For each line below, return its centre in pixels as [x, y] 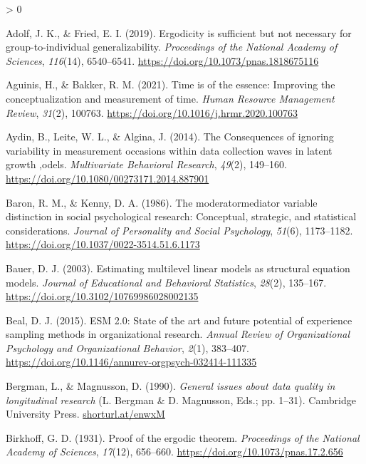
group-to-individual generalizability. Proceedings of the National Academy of [172, 47]
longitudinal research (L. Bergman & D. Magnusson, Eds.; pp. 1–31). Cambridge [181, 399]
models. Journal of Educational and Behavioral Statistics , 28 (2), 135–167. [166, 282]
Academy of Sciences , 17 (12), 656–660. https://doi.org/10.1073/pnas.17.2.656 [174, 452]
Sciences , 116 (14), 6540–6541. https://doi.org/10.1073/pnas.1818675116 [162, 60]
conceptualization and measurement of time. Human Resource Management [170, 98]
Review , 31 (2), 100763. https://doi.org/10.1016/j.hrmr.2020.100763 [152, 112]
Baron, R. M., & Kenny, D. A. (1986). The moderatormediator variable [162, 202]
